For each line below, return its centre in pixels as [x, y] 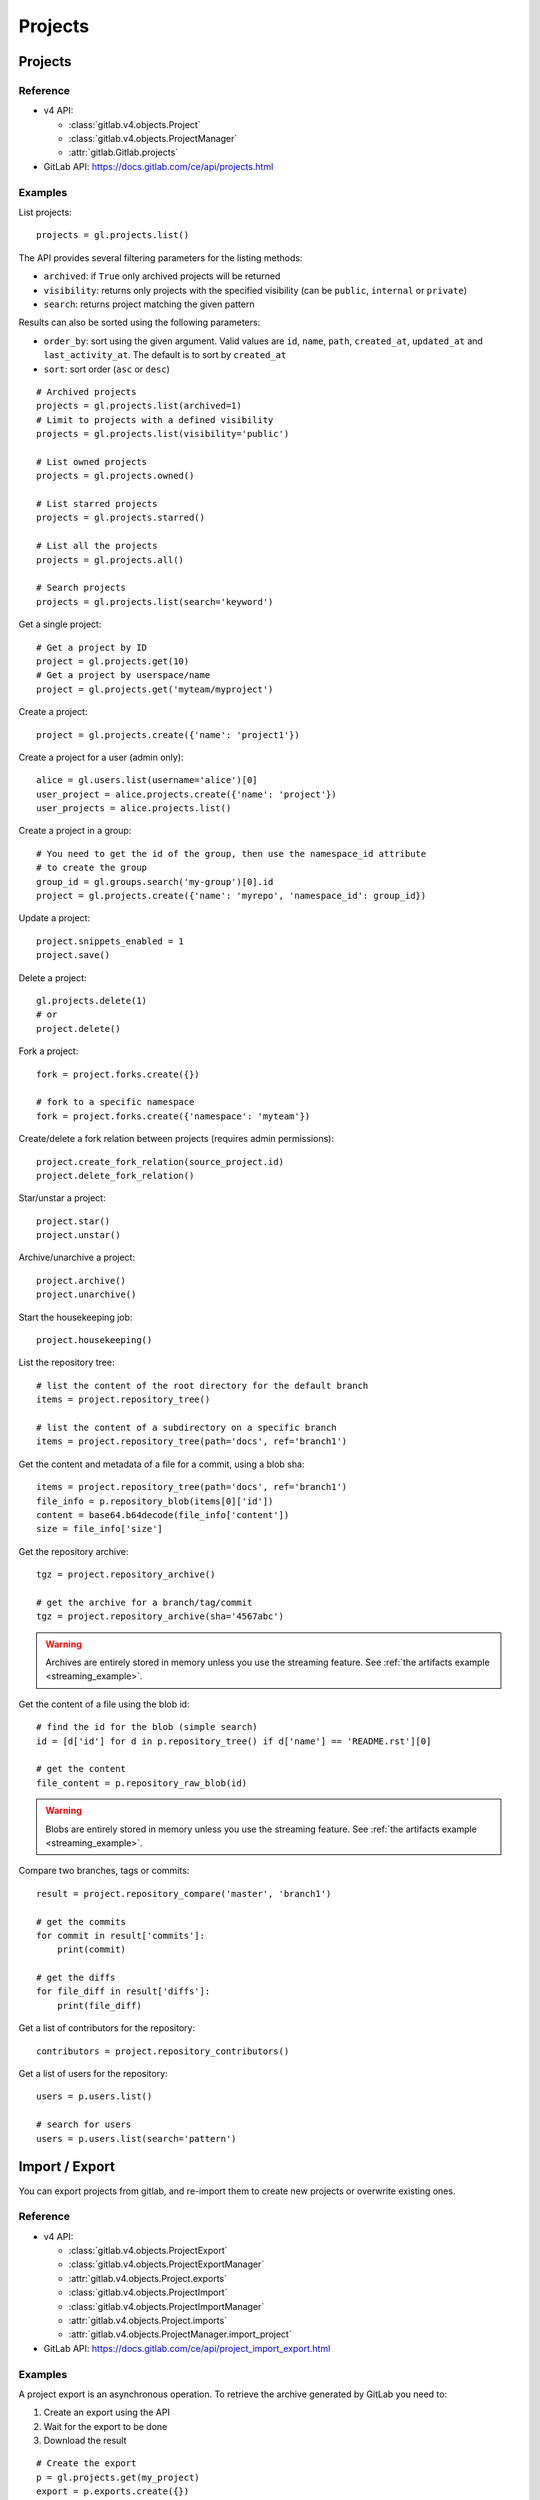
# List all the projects [97, 546]
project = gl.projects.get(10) [113, 661]
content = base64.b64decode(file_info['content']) [163, 1514]
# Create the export [86, 2463]
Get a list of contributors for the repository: [106, 2028]
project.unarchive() [86, 1294]
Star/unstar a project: [62, 1198]
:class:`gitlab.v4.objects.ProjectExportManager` [166, 2264]
